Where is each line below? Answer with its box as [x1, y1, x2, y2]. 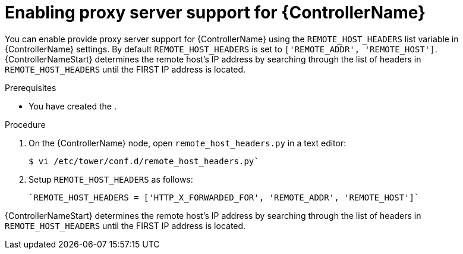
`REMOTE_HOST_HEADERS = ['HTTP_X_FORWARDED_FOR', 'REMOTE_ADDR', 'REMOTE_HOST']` [29, 192, 420, 202]
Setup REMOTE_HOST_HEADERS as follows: [29, 174, 193, 184]
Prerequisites [5, 82, 56, 93]
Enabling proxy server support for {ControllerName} [5, 2, 426, 23]
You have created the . [29, 101, 116, 111]
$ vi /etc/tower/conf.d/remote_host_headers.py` [29, 156, 259, 166]
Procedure [5, 119, 46, 130]
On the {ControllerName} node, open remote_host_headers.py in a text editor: [29, 137, 347, 148]
